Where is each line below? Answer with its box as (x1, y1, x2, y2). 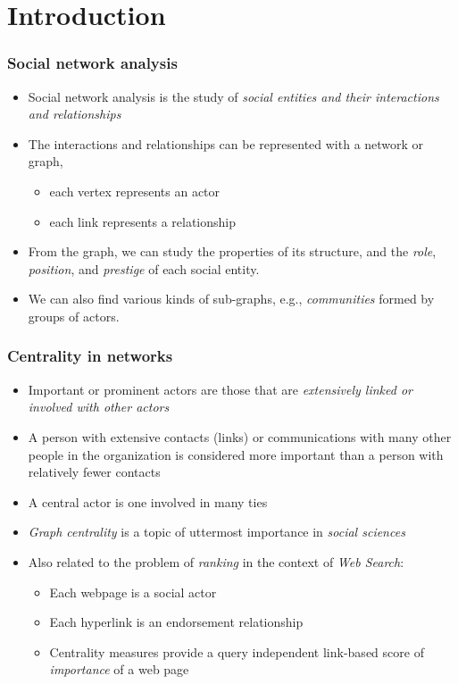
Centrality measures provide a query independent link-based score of (49, 642, 424, 661)
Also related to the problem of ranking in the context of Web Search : (28, 552, 404, 571)
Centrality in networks (7, 345, 173, 367)
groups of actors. (28, 306, 120, 325)
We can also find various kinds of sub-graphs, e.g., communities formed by (28, 289, 435, 308)
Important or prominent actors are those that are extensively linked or (28, 380, 412, 398)
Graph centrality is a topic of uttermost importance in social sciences (28, 522, 405, 541)
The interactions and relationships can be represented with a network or (28, 134, 424, 153)
